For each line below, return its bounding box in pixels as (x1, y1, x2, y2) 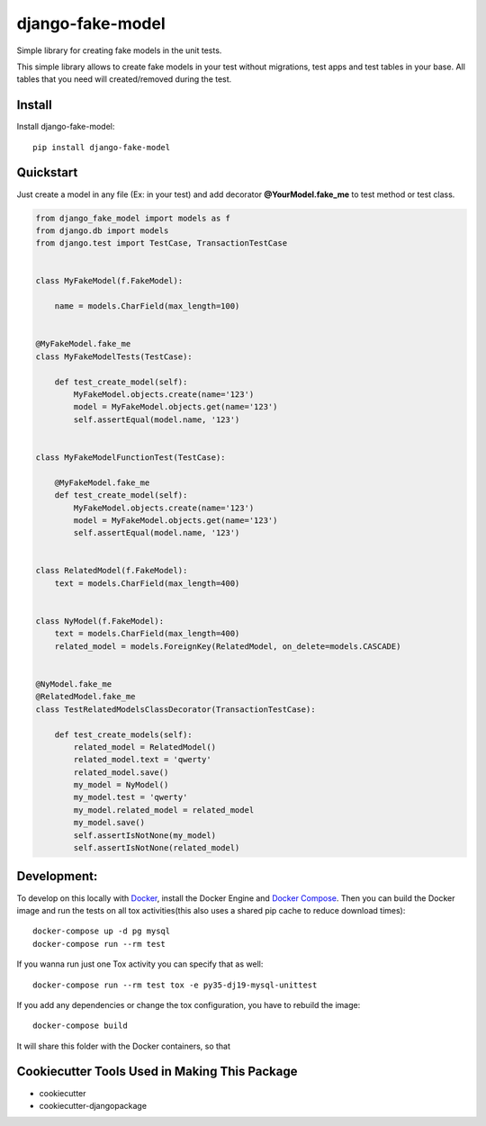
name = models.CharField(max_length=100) (54, 302, 240, 311)
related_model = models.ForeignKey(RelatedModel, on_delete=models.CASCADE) (54, 641, 401, 652)
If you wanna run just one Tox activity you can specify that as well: (16, 959, 264, 969)
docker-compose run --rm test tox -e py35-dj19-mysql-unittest (32, 979, 318, 990)
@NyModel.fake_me (35, 679, 112, 689)
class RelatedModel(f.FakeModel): (35, 565, 188, 576)
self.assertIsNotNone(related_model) (73, 842, 240, 853)
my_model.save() (73, 817, 146, 828)
